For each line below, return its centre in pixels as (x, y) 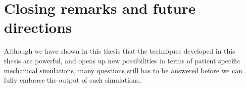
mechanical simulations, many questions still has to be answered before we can (123, 70)
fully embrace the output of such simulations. (73, 80)
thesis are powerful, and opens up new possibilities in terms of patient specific (122, 60)
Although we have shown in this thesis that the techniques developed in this (120, 51)
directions (38, 27)
